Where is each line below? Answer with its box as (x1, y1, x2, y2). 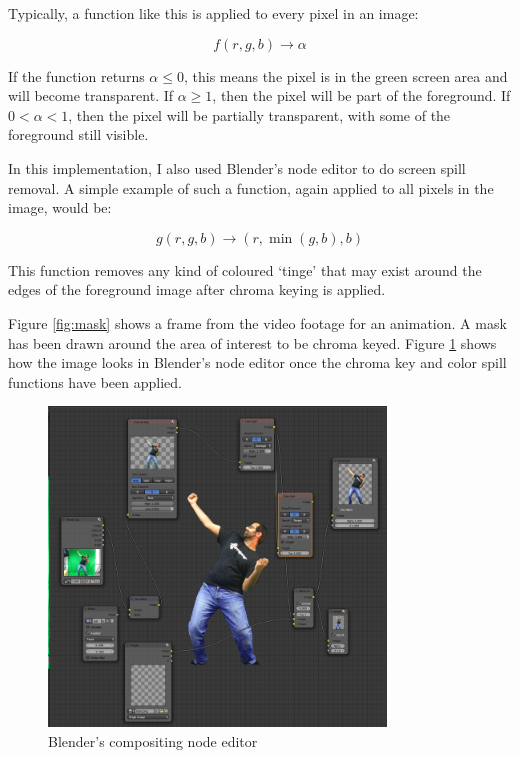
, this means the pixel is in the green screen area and (183, 65, 508, 86)
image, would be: (8, 197, 112, 218)
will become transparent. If (8, 85, 174, 106)
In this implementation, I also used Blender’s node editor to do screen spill (8, 157, 466, 178)
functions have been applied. (8, 371, 182, 392)
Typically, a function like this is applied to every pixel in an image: (8, 3, 419, 23)
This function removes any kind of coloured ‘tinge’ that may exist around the (8, 259, 482, 280)
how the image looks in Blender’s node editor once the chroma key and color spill (8, 352, 507, 373)
